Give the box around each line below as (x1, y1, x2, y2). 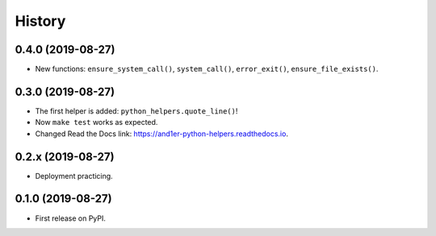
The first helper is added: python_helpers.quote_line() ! (35, 106, 238, 116)
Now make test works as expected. (35, 118, 158, 127)
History (15, 12, 66, 30)
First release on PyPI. (35, 213, 107, 223)
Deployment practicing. (35, 171, 113, 180)
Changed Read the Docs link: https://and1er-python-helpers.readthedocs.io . (35, 129, 288, 139)
